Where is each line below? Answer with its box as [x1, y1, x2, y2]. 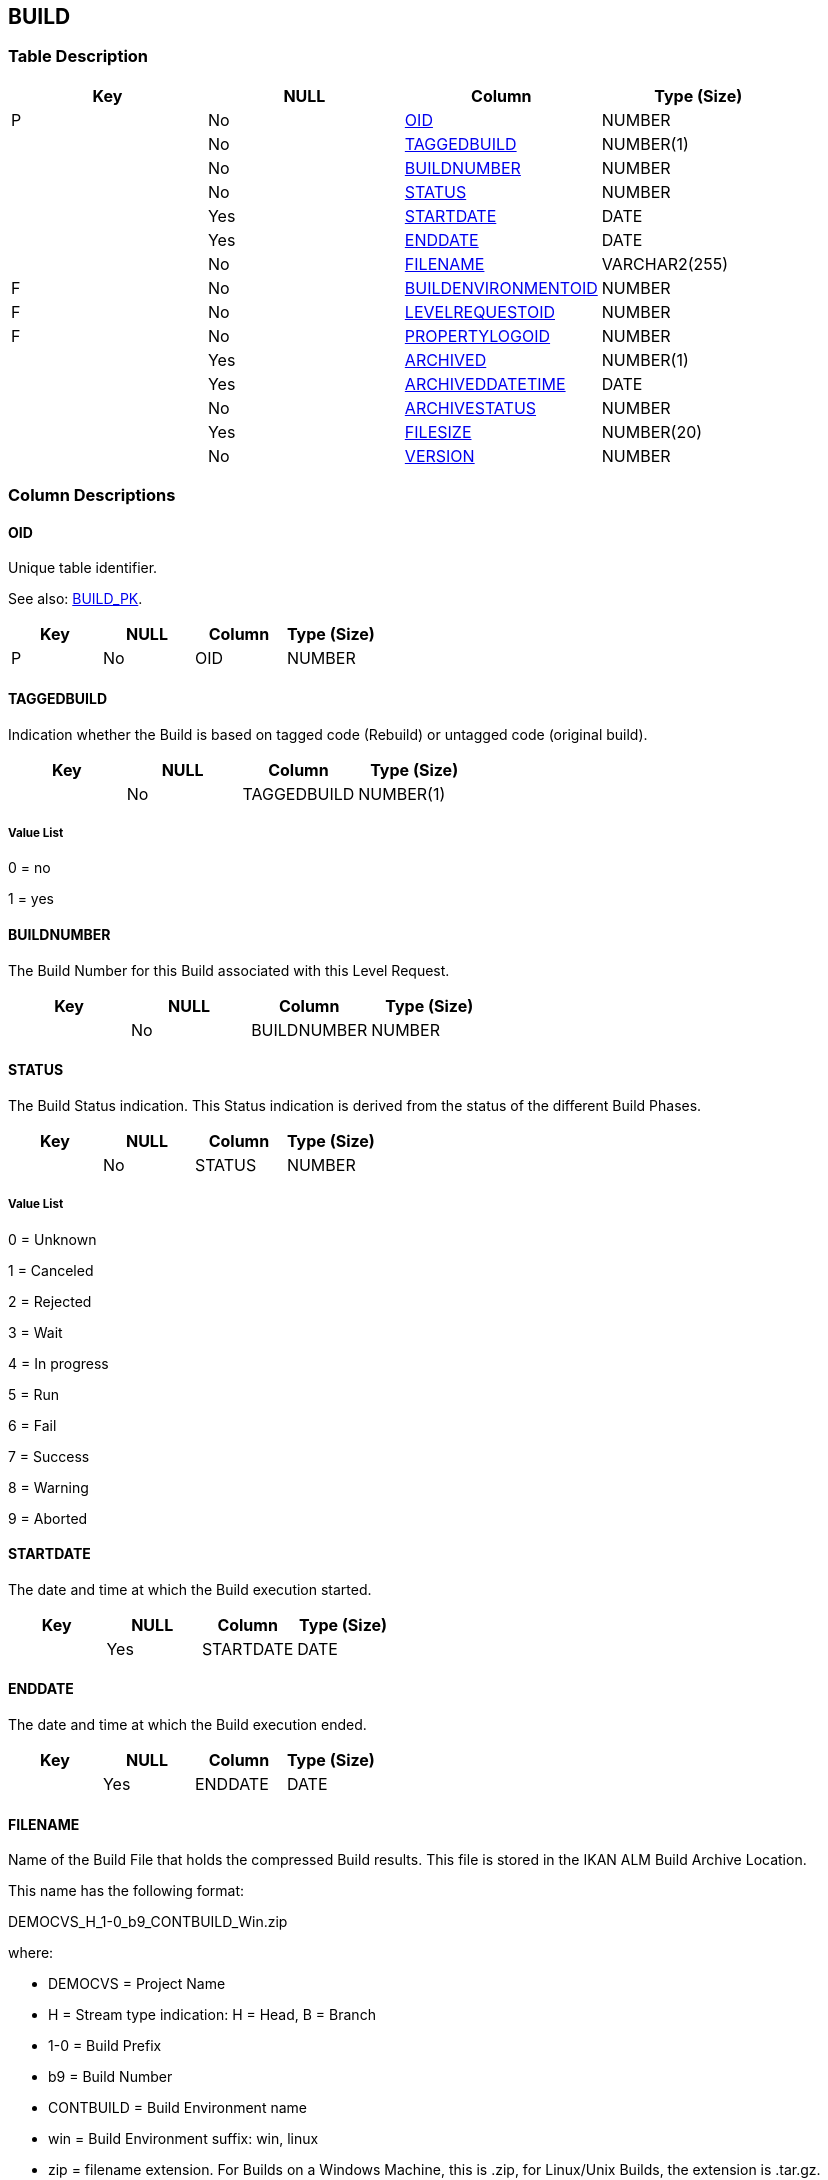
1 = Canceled [8, 1261, 94, 1279]
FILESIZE [404, 421, 472, 442]
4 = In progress [8, 1354, 109, 1372]
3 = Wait [8, 1323, 63, 1341]
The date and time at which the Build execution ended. [8, 1716, 367, 1734]
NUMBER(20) [601, 421, 703, 442]
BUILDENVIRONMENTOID [404, 277, 598, 298]
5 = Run [8, 1385, 60, 1403]
